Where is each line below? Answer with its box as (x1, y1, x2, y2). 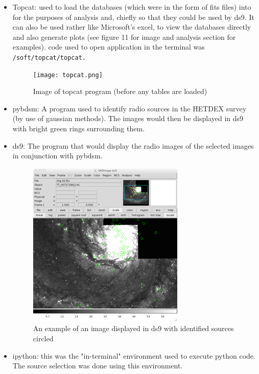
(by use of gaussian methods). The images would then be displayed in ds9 (12, 113, 244, 124)
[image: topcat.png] (33, 71, 103, 79)
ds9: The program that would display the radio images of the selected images (12, 140, 254, 151)
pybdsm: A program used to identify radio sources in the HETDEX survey (12, 103, 247, 113)
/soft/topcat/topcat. (12, 54, 86, 61)
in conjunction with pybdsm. (12, 150, 103, 161)
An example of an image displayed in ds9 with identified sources (33, 323, 234, 334)
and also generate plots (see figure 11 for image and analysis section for (12, 31, 236, 42)
